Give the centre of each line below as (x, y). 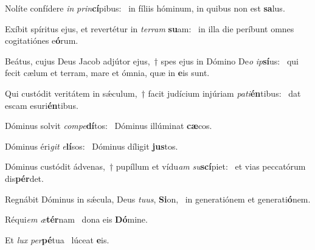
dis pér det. (24, 178)
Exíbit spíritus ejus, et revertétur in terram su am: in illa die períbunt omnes (150, 28)
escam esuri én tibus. (42, 105)
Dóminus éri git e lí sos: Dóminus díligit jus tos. (92, 146)
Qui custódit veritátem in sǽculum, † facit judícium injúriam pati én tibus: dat (153, 93)
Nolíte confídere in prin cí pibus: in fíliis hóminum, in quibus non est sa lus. (145, 8)
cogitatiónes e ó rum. (42, 40)
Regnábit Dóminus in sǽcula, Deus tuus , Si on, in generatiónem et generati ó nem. (158, 199)
